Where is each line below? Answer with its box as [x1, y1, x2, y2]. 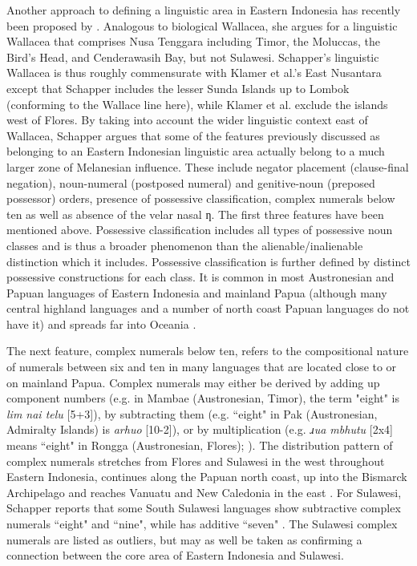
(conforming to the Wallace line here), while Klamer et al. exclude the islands [6, 95, 388, 112]
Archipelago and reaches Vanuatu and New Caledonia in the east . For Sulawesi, [6, 483, 402, 500]
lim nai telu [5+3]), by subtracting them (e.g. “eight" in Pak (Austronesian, [6, 405, 378, 422]
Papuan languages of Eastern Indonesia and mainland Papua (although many [6, 284, 387, 301]
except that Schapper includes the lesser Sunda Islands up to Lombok [6, 79, 350, 96]
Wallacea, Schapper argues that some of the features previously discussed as [6, 127, 380, 144]
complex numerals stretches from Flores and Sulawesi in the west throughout [6, 452, 385, 469]
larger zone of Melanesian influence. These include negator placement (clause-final [6, 158, 409, 175]
